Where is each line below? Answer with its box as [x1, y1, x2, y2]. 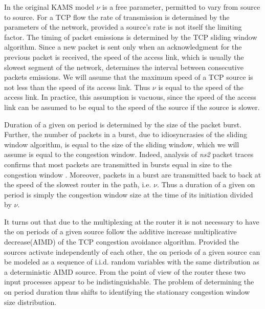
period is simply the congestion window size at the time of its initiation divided [4, 189, 253, 200]
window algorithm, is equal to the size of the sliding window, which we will [4, 139, 239, 149]
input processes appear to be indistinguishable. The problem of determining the [4, 276, 254, 287]
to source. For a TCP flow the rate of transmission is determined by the [4, 11, 230, 22]
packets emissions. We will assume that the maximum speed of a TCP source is [4, 72, 253, 82]
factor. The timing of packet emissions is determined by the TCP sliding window [4, 31, 257, 42]
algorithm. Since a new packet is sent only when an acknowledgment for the [4, 41, 242, 52]
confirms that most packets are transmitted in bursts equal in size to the [4, 159, 232, 169]
